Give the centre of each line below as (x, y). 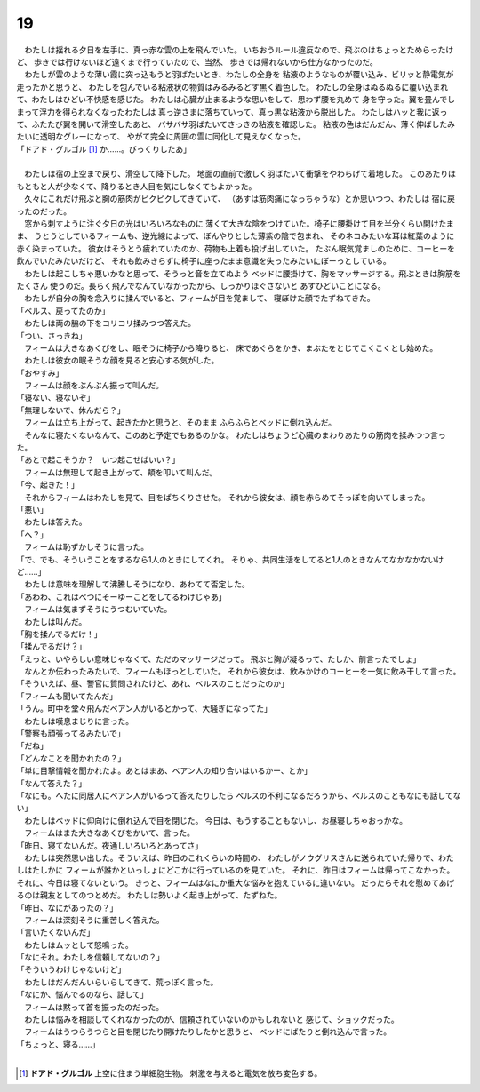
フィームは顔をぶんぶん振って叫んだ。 (94, 386)
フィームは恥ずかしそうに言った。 (86, 547)
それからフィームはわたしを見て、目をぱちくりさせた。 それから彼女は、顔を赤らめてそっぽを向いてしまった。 (227, 497)
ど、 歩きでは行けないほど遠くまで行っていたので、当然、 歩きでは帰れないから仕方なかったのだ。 (197, 61)
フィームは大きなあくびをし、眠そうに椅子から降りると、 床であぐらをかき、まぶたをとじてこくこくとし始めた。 (231, 347)
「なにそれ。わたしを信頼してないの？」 (90, 957)
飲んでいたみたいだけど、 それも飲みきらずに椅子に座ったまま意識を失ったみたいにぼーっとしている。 (204, 261)
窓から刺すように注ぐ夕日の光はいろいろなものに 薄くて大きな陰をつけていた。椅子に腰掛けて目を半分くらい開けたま (239, 224)
